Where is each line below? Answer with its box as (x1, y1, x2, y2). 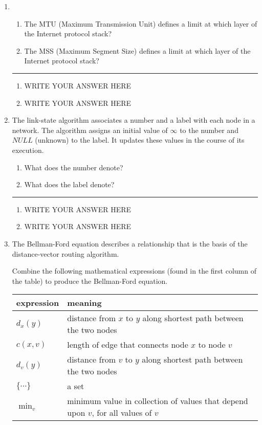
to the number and (180, 124, 238, 135)
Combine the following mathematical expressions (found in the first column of (12, 265, 256, 276)
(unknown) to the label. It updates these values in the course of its (35, 135, 245, 145)
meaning (67, 297, 102, 309)
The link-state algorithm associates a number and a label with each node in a (12, 115, 255, 125)
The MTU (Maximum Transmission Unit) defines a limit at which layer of (24, 18, 257, 29)
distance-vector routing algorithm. (12, 248, 119, 259)
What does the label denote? (24, 179, 115, 190)
